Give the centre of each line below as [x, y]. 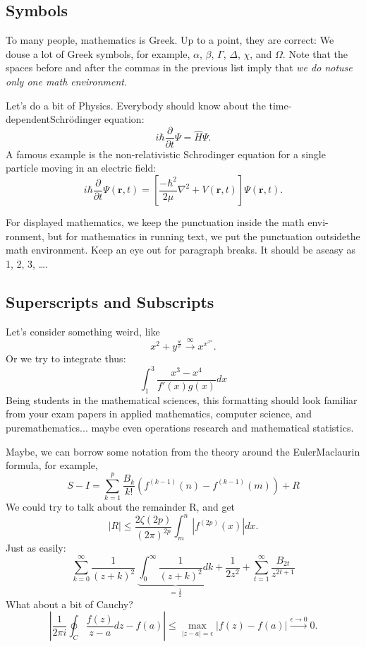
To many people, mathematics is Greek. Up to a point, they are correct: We [170, 40]
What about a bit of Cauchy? [69, 604]
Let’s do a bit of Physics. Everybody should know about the [136, 105]
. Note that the [315, 53]
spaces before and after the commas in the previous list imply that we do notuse [179, 67]
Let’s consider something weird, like [83, 331]
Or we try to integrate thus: [66, 358]
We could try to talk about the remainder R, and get [121, 506]
